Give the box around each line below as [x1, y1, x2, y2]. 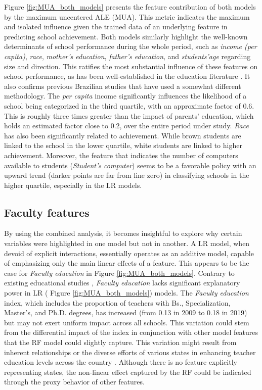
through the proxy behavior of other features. [4, 376, 145, 387]
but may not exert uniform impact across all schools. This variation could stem [4, 317, 249, 327]
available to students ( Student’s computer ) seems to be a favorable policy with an [4, 160, 256, 170]
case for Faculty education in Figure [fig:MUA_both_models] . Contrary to [4, 267, 235, 278]
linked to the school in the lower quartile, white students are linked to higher [4, 140, 242, 151]
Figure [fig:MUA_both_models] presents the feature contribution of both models [4, 2, 256, 12]
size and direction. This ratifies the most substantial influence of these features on [4, 61, 258, 71]
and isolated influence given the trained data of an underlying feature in [4, 21, 228, 32]
